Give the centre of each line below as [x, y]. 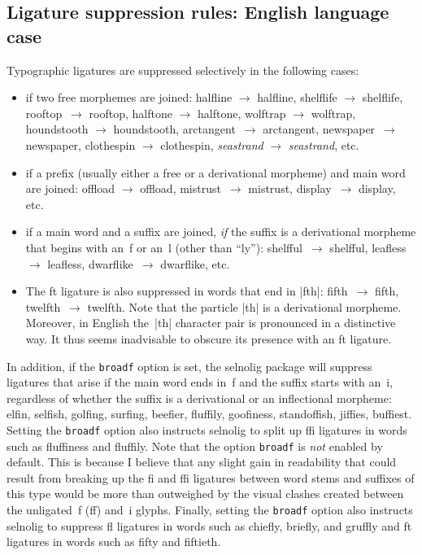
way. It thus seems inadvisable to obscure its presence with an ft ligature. [209, 338]
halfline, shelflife [297, 97]
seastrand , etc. [324, 144]
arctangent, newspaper [319, 129]
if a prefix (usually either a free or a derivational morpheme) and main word [215, 172]
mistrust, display [290, 188]
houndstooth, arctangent [174, 129]
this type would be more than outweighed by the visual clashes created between [205, 494]
